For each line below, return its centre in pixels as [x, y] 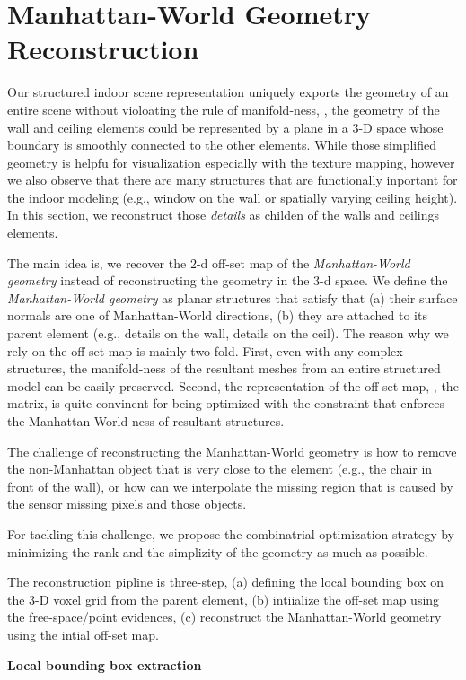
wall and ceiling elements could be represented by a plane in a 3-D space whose [225, 127]
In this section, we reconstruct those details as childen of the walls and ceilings [223, 215]
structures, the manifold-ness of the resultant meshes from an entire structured [224, 368]
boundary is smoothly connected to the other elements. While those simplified [222, 145]
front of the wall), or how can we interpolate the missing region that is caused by [230, 486]
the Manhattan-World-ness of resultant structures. [146, 421]
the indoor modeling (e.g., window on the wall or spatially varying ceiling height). [233, 197]
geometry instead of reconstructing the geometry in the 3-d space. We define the [228, 280]
